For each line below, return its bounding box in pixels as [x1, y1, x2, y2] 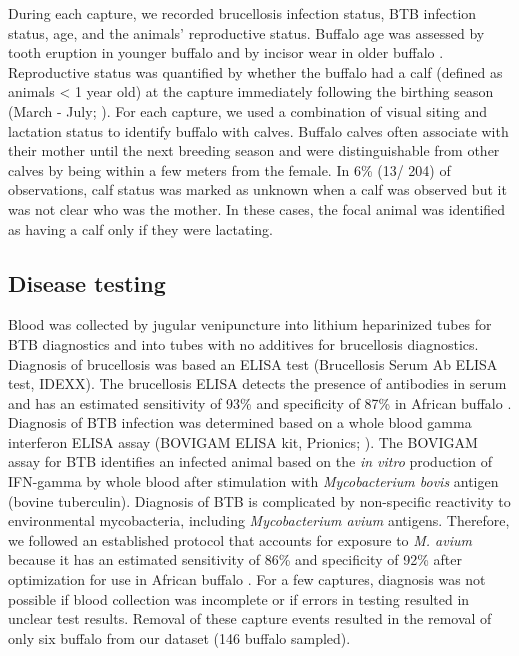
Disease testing [8, 267, 166, 298]
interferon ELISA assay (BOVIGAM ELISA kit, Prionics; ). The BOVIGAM [8, 431, 478, 452]
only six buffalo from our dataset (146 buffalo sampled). [8, 627, 351, 648]
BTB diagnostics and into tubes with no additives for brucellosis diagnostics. [8, 333, 479, 354]
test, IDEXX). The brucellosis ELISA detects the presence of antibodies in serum [8, 373, 507, 394]
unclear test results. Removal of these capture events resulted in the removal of [8, 608, 492, 629]
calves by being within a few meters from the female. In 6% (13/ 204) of [8, 159, 451, 180]
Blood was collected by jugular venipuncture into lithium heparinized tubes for [8, 314, 492, 335]
